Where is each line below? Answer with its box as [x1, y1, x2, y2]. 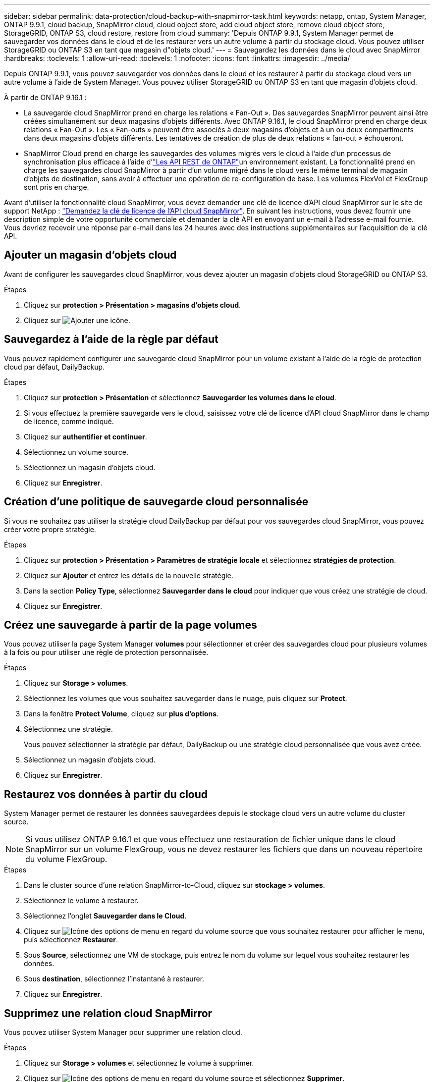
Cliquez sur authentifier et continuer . [24, 432, 147, 441]
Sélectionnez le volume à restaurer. [24, 896, 139, 905]
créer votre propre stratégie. [4, 525, 96, 534]
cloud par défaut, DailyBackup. [4, 362, 105, 371]
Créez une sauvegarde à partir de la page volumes [4, 618, 257, 631]
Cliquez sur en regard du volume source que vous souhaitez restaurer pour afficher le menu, [24, 927, 425, 936]
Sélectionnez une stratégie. [24, 725, 113, 734]
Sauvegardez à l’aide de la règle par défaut [4, 333, 218, 346]
